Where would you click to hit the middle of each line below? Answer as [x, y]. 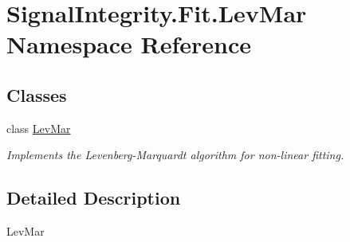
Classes [37, 94]
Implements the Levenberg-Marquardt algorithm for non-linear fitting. [175, 155]
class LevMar [39, 128]
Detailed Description [94, 198]
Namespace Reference [129, 44]
